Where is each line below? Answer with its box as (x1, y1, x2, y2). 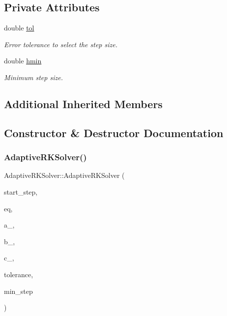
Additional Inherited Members (4, 96, 163, 111)
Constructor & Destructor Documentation (4, 125, 224, 140)
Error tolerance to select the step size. (4, 39, 117, 49)
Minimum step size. (4, 72, 63, 82)
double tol (4, 23, 34, 33)
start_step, (4, 186, 38, 197)
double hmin (4, 56, 42, 66)
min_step (4, 286, 33, 296)
